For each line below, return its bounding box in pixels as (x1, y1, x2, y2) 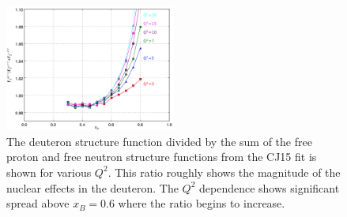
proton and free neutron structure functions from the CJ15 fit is (6, 148, 317, 165)
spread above (6, 195, 70, 211)
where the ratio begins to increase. (118, 195, 285, 211)
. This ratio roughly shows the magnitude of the (107, 163, 341, 180)
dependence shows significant (199, 179, 340, 196)
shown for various (6, 163, 92, 180)
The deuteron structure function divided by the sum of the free (6, 133, 312, 149)
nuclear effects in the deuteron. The (6, 179, 179, 196)
